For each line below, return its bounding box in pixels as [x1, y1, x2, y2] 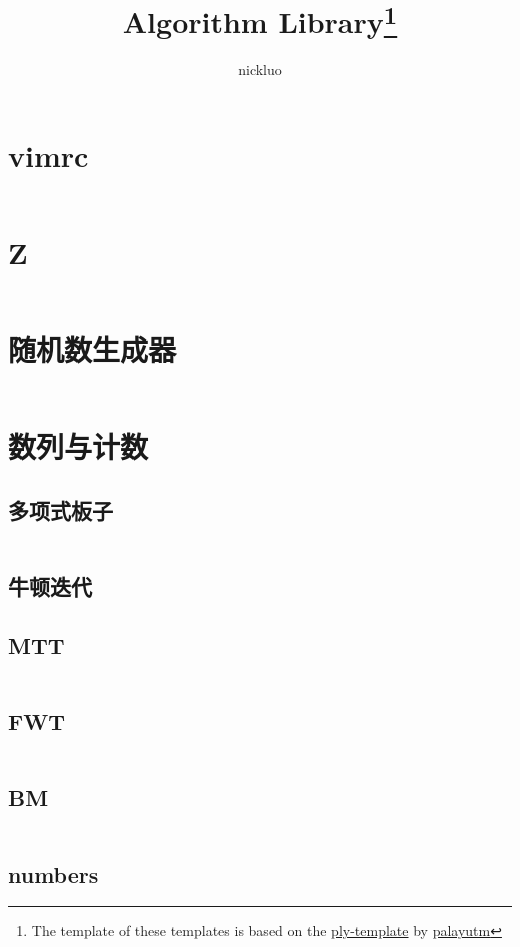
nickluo [238, 59, 282, 80]
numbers [8, 858, 99, 889]
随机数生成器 [8, 329, 177, 370]
